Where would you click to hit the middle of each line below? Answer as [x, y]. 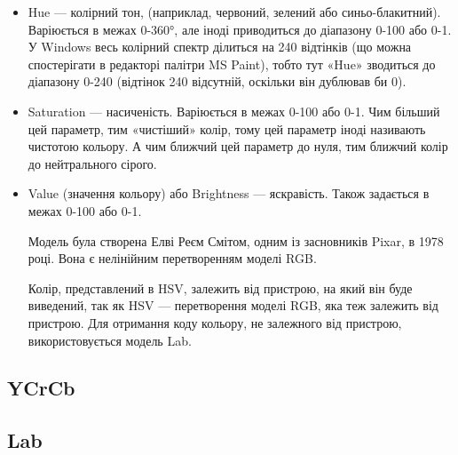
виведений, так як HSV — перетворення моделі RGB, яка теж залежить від [233, 305]
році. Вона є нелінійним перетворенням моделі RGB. [172, 258]
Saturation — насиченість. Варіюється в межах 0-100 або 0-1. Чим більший [234, 111]
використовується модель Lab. [110, 340]
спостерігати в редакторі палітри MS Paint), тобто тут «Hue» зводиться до [232, 64]
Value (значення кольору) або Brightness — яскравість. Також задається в [229, 193]
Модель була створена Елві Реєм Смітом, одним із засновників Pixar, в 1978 [236, 240]
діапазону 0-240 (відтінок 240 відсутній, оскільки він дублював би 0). [217, 81]
